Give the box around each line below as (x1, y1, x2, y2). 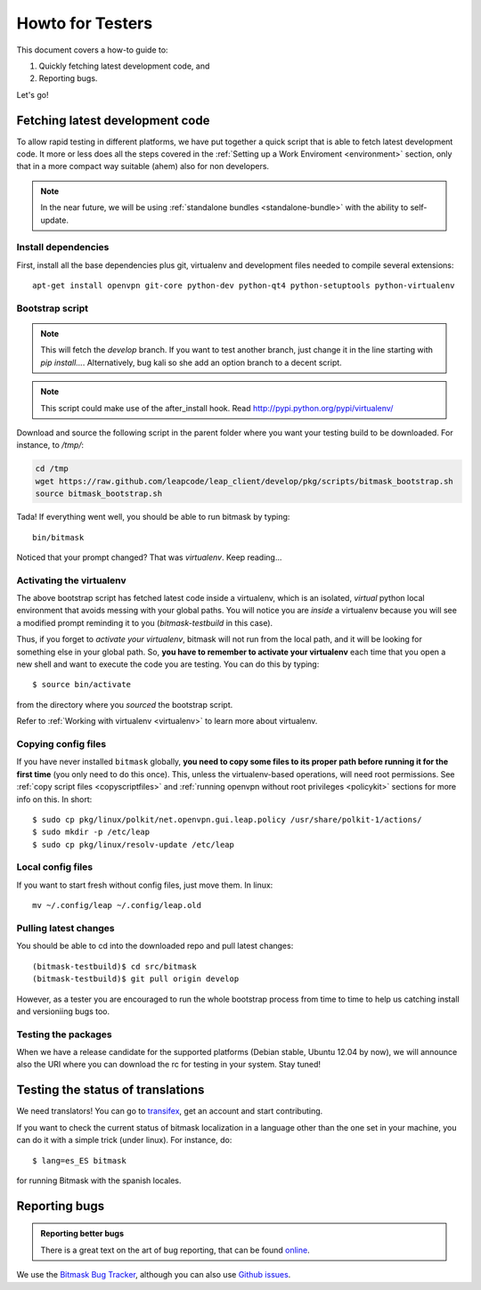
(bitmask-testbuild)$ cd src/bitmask (32, 961, 198, 971)
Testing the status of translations (16, 1083, 205, 1098)
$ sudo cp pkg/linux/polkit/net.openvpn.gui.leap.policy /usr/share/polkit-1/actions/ (32, 815, 422, 824)
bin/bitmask (32, 532, 85, 542)
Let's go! (16, 89, 49, 100)
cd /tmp (35, 464, 69, 474)
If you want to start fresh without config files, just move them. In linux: (16, 880, 273, 890)
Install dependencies (16, 241, 110, 254)
